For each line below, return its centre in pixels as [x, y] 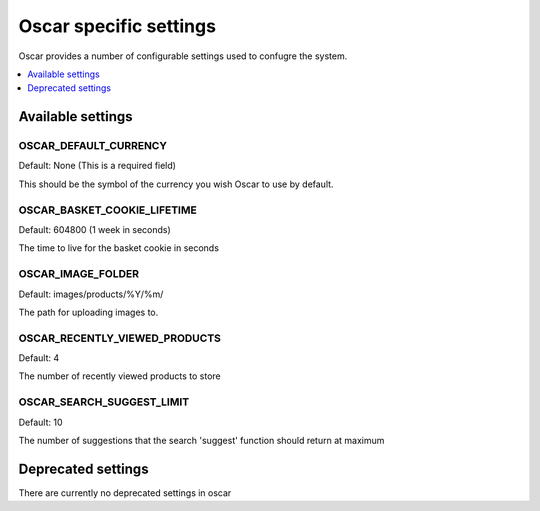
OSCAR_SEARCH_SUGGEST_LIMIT [104, 402]
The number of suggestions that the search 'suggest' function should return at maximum [201, 440]
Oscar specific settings [117, 26]
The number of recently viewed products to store [120, 376]
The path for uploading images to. [88, 312]
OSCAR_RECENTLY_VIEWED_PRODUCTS [120, 338]
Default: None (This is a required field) [97, 166]
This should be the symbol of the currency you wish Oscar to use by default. [176, 184]
